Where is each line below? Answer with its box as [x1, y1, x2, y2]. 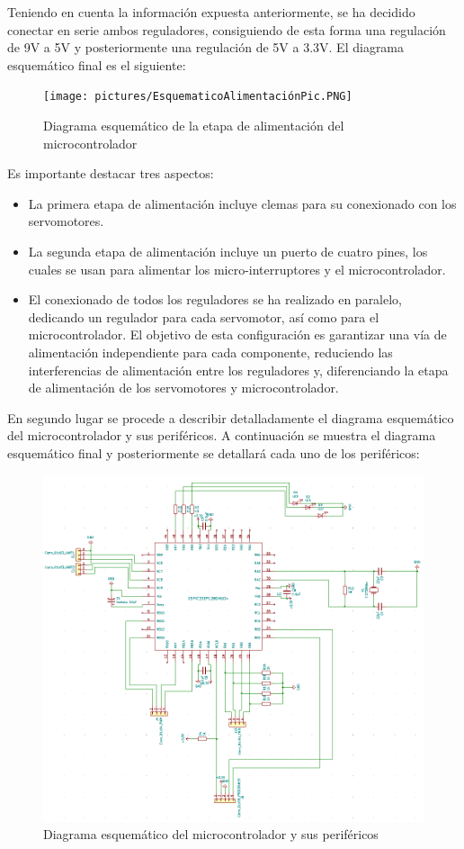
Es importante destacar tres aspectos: [7, 164, 214, 183]
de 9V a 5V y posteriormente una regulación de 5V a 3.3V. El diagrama [7, 38, 405, 57]
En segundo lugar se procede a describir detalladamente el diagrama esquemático [7, 408, 454, 427]
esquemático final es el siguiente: [7, 55, 186, 74]
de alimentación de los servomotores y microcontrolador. [28, 378, 339, 397]
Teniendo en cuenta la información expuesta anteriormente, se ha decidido [7, 3, 415, 21]
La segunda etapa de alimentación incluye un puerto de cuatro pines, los [28, 242, 428, 260]
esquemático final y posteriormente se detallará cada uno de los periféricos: [7, 443, 420, 462]
